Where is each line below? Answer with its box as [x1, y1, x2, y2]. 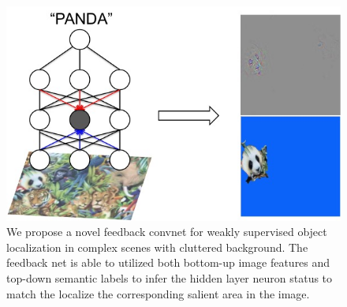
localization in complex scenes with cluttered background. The [6, 238, 308, 255]
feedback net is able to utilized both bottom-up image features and [6, 254, 330, 271]
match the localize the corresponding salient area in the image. [6, 285, 310, 301]
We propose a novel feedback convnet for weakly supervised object [6, 223, 327, 240]
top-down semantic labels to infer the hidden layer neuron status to [6, 269, 333, 286]
